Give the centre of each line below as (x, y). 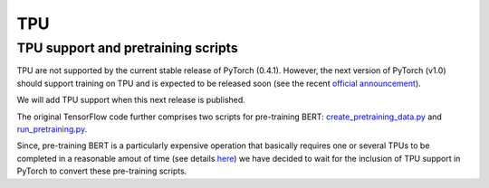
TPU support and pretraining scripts (128, 48)
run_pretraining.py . (52, 129)
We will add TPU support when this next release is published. (131, 100)
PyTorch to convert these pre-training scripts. (102, 171)
